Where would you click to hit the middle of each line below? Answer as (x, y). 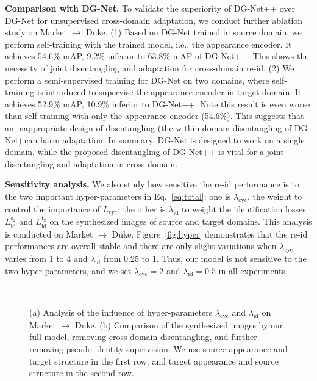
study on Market (36, 32)
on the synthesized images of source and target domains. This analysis (181, 221)
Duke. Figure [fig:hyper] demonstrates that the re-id (210, 234)
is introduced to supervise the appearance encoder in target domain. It (169, 92)
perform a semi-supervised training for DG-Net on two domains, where (137, 80)
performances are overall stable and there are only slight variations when (141, 246)
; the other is (141, 209)
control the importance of (53, 209)
